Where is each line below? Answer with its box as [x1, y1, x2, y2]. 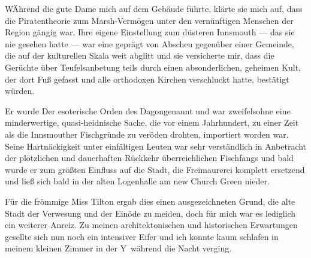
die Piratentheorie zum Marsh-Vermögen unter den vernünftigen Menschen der [5, 14, 294, 26]
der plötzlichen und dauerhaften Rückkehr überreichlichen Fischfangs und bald [5, 151, 294, 164]
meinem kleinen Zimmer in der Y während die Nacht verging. [5, 242, 232, 254]
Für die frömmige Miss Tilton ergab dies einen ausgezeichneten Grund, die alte [5, 195, 295, 207]
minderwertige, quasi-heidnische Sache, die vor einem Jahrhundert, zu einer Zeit [5, 116, 299, 129]
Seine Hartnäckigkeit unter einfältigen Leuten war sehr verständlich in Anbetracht [5, 139, 307, 152]
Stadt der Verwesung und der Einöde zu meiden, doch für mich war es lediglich [5, 207, 296, 219]
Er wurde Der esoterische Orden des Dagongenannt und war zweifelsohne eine [5, 104, 291, 117]
